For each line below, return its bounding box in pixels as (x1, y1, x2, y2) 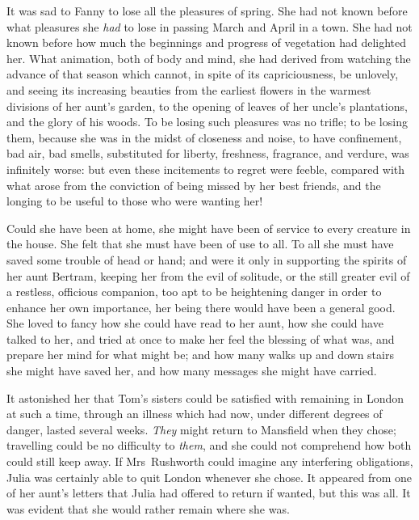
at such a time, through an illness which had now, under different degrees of (6, 405, 383, 422)
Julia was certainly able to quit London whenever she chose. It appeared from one (6, 468, 413, 485)
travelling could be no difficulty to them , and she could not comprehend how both (6, 437, 412, 454)
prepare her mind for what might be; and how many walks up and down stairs (6, 346, 394, 363)
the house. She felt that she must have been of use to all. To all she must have (6, 235, 394, 252)
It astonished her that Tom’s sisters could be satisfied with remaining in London (6, 389, 404, 406)
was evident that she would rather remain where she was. (6, 500, 290, 517)
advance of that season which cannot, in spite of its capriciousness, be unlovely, (6, 66, 399, 82)
